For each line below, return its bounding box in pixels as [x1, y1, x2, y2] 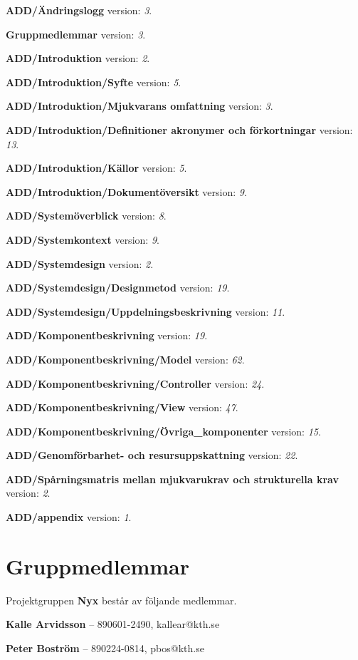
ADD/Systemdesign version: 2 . [6, 256, 154, 271]
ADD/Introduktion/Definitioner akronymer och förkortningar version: [6, 122, 353, 137]
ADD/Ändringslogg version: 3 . [6, 3, 152, 17]
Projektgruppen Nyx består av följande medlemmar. [6, 592, 237, 607]
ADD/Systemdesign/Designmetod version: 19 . [6, 280, 230, 295]
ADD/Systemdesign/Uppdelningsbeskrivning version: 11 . [6, 304, 285, 319]
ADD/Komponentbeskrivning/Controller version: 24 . [6, 376, 265, 391]
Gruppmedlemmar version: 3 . [6, 26, 146, 41]
